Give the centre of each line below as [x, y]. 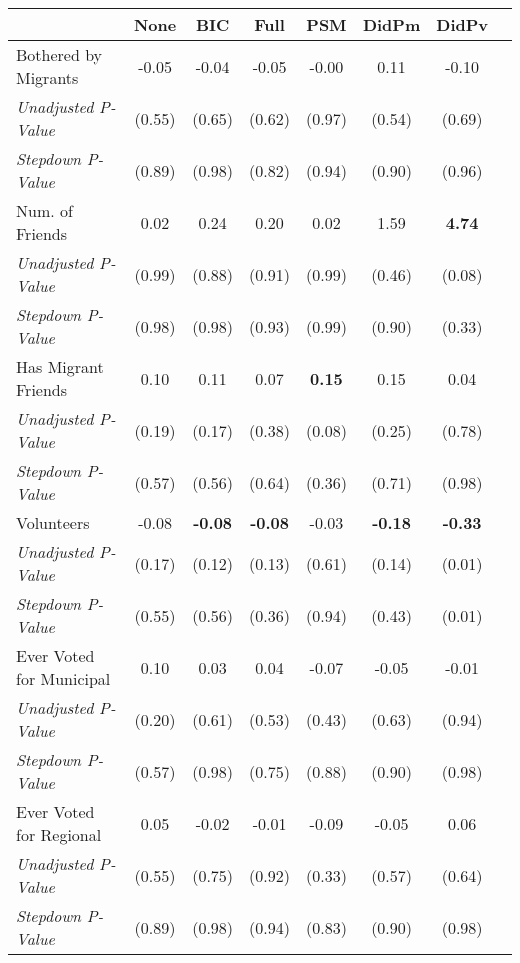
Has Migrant [60, 366]
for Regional [59, 834]
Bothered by [59, 54]
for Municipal [63, 678]
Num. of [44, 210]
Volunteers [53, 522]
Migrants [47, 77]
